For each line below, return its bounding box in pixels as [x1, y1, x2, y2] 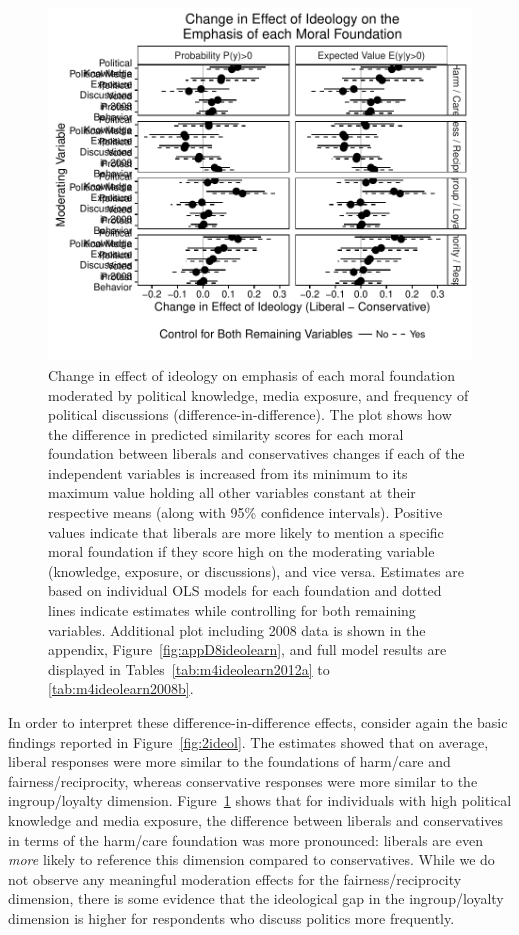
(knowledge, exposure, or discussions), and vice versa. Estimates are [48, 560, 464, 581]
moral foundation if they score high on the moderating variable [48, 541, 435, 562]
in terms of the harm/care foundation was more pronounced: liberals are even [8, 829, 483, 850]
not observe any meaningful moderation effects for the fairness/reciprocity [8, 868, 462, 889]
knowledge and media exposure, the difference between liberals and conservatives [8, 809, 504, 830]
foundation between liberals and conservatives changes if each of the [48, 443, 465, 464]
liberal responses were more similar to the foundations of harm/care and [8, 751, 451, 772]
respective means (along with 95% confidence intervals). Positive [48, 502, 443, 523]
